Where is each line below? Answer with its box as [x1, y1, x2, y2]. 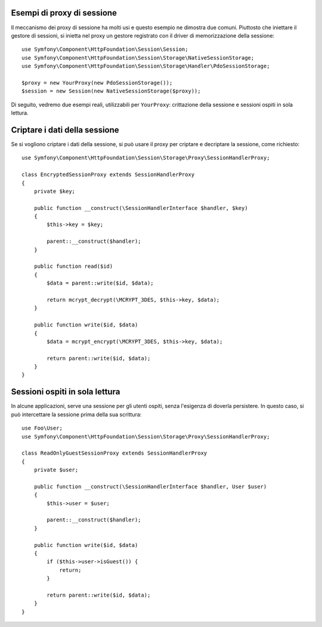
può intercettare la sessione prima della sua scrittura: [11, 410, 142, 418]
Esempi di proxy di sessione [11, 8, 117, 18]
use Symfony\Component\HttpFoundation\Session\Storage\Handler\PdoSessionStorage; [21, 63, 270, 70]
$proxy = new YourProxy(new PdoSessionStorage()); [21, 79, 173, 86]
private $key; [33, 188, 76, 194]
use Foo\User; [21, 425, 63, 432]
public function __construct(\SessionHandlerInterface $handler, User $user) [33, 483, 267, 490]
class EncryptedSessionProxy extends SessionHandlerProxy [21, 171, 195, 178]
